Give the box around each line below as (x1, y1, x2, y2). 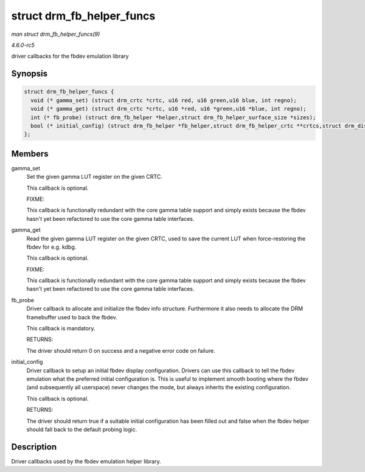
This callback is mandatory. (26, 325, 96, 332)
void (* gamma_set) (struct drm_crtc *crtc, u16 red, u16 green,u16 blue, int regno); (30, 97, 297, 103)
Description (11, 442, 57, 452)
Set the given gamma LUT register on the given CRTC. (26, 173, 162, 181)
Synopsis (11, 69, 48, 79)
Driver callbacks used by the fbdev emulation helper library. (11, 457, 161, 465)
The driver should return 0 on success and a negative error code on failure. (26, 347, 215, 354)
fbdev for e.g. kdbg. (26, 243, 77, 251)
